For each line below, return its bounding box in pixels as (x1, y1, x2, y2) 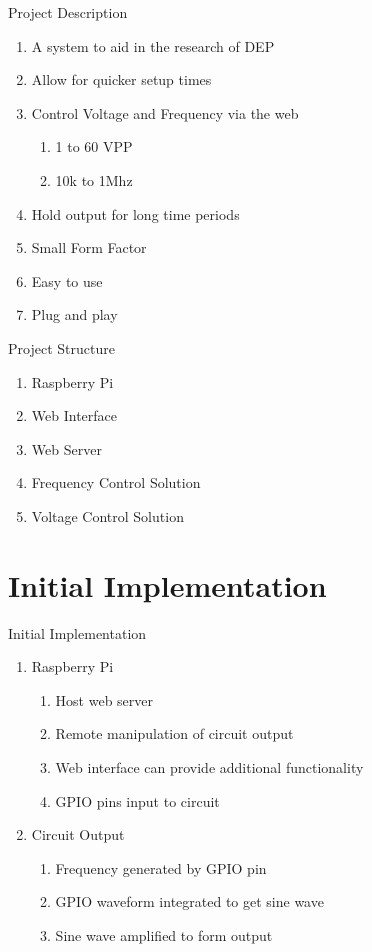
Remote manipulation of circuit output (55, 723, 294, 744)
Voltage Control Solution (31, 505, 184, 526)
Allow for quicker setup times (31, 69, 212, 90)
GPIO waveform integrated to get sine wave (55, 891, 324, 912)
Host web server (55, 689, 154, 710)
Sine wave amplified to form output (55, 924, 273, 945)
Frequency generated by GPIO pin (55, 857, 267, 878)
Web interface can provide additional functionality (55, 757, 364, 777)
